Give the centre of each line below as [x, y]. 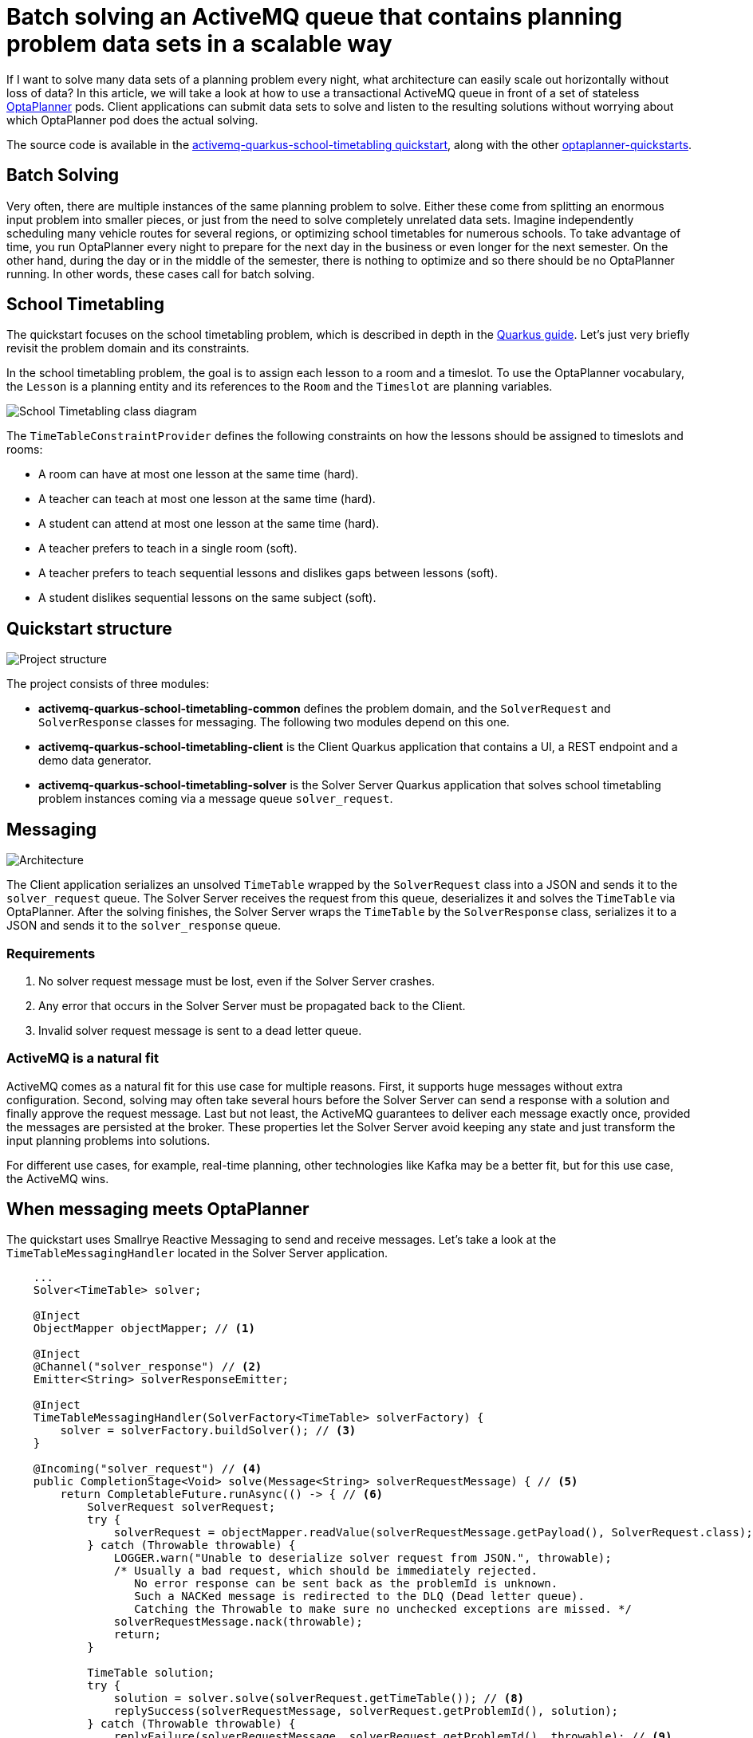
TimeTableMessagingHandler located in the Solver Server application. [197, 1253]
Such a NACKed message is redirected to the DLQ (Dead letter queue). [359, 1596]
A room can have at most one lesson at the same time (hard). [199, 474]
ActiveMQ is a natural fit [83, 1058]
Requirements [51, 953]
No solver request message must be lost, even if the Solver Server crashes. [237, 981]
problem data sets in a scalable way [199, 44]
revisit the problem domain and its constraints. [128, 348]
